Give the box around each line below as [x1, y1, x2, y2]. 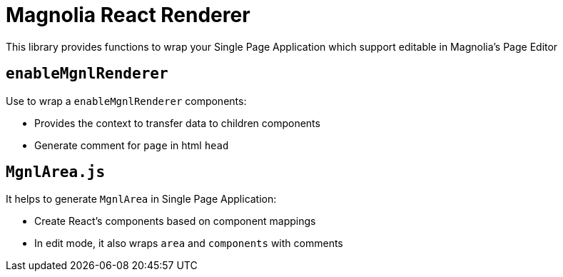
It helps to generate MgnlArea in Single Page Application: [6, 193, 277, 206]
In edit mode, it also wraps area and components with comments [34, 237, 343, 250]
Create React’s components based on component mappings [34, 215, 316, 228]
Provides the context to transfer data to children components [34, 116, 320, 129]
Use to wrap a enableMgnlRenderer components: [6, 94, 247, 107]
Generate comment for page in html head [34, 138, 229, 151]
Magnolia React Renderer [6, 3, 250, 27]
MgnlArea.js [6, 163, 106, 181]
